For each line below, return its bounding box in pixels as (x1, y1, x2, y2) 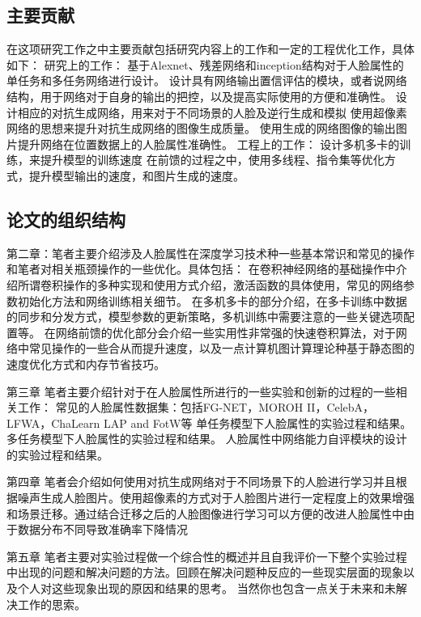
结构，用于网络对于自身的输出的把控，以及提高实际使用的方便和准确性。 (6, 87, 392, 104)
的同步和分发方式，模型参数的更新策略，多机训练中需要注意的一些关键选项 (6, 308, 403, 325)
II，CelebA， (306, 399, 375, 416)
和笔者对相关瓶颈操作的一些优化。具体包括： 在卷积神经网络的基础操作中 (6, 260, 396, 277)
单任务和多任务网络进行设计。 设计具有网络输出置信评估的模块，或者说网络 (6, 72, 407, 89)
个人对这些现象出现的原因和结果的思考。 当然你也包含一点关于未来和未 (17, 580, 396, 597)
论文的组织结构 (6, 206, 125, 231)
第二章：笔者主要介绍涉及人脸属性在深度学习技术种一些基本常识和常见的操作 (6, 244, 415, 261)
